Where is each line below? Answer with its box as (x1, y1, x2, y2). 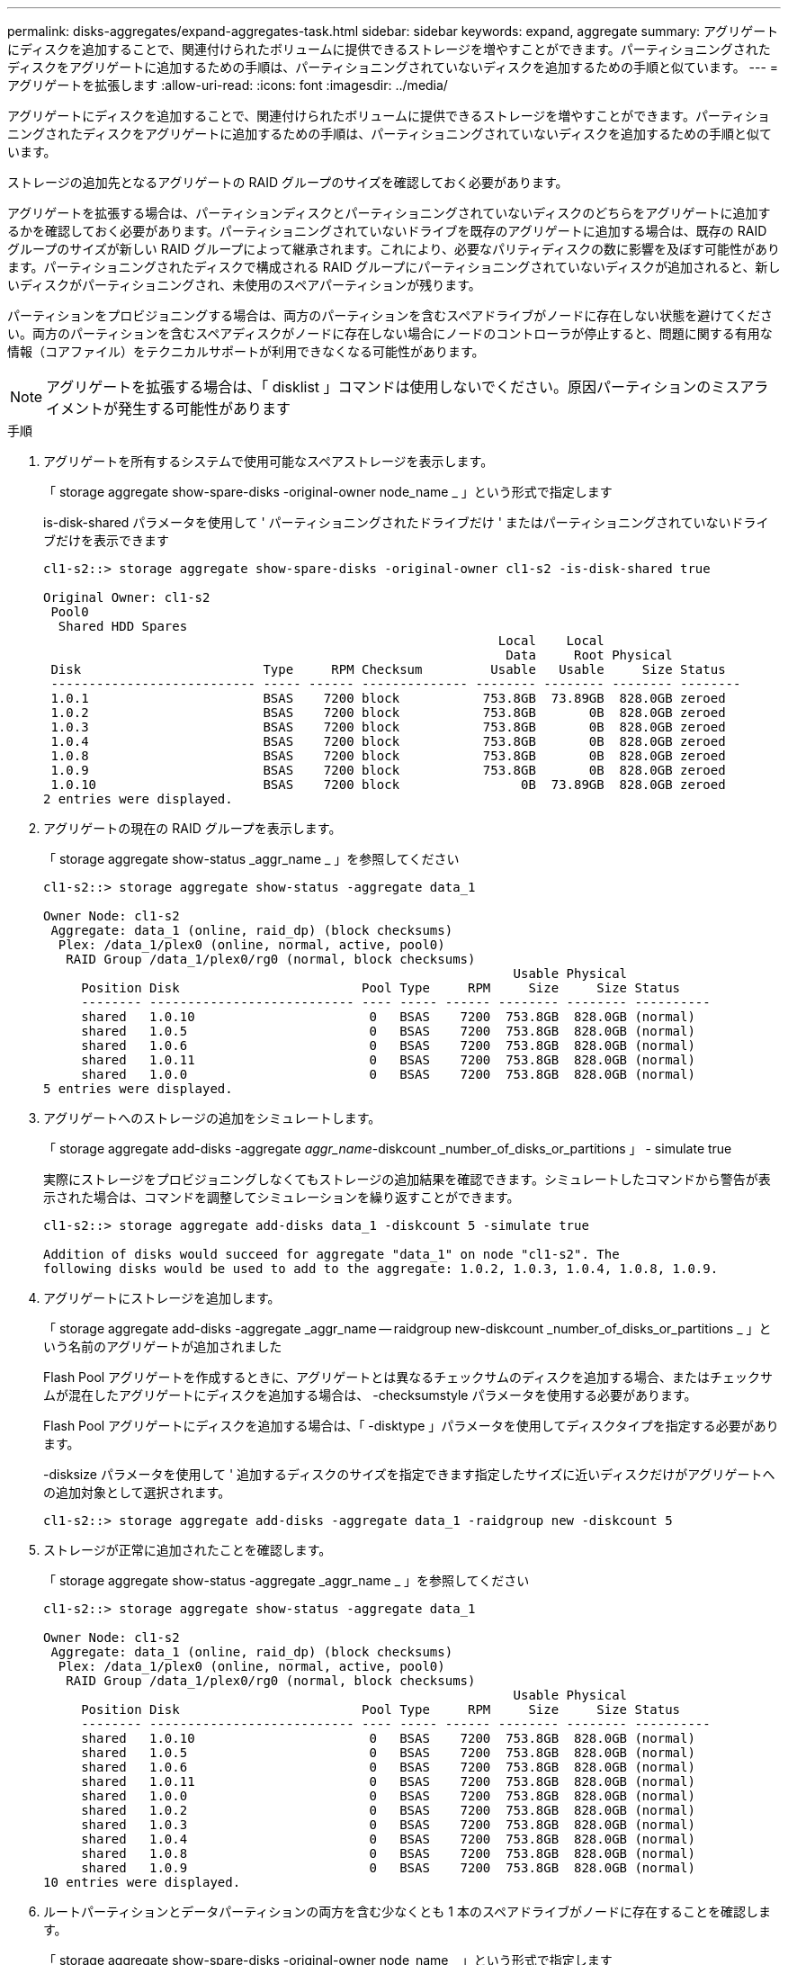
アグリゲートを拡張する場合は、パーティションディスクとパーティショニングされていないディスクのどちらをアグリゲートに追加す (7, 205, 771, 220)
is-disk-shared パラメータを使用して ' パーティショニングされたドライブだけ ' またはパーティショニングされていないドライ (43, 515, 769, 530)
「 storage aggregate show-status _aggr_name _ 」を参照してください (43, 851, 460, 866)
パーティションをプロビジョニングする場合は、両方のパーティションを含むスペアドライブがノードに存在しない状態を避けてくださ (7, 308, 773, 323)
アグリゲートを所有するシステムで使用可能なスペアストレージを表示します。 (43, 453, 494, 469)
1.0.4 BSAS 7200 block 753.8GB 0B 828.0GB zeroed (50, 734, 726, 749)
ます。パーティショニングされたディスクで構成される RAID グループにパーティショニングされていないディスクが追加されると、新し (7, 259, 781, 274)
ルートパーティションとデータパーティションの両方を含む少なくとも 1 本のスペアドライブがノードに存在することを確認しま (43, 1904, 771, 1919)
